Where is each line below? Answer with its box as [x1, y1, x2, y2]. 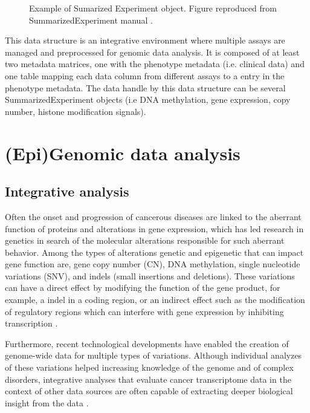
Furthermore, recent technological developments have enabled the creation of [5, 337, 289, 350]
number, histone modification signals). [5, 105, 146, 117]
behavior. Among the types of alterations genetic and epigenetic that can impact [5, 246, 304, 258]
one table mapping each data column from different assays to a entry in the [5, 69, 285, 82]
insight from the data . [5, 396, 89, 409]
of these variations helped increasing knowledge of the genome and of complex [5, 361, 294, 374]
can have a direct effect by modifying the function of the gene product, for [5, 281, 280, 294]
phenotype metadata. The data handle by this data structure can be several [5, 81, 286, 94]
